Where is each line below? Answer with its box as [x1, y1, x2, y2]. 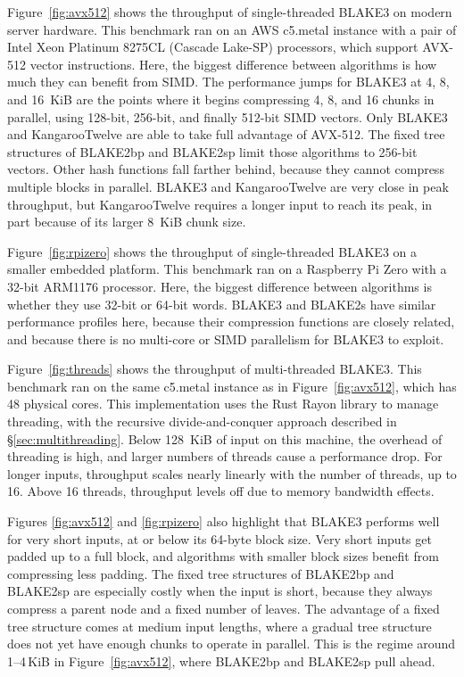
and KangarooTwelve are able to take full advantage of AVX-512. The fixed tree [7, 125, 445, 144]
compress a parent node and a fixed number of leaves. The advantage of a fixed [7, 599, 440, 617]
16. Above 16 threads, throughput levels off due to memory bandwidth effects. [7, 482, 435, 500]
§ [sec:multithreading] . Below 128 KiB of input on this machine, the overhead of [7, 429, 443, 448]
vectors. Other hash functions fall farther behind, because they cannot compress [7, 160, 444, 178]
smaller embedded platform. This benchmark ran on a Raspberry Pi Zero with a [7, 260, 447, 278]
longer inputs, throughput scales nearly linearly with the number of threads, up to [7, 464, 457, 483]
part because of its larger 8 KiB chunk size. [7, 212, 246, 231]
